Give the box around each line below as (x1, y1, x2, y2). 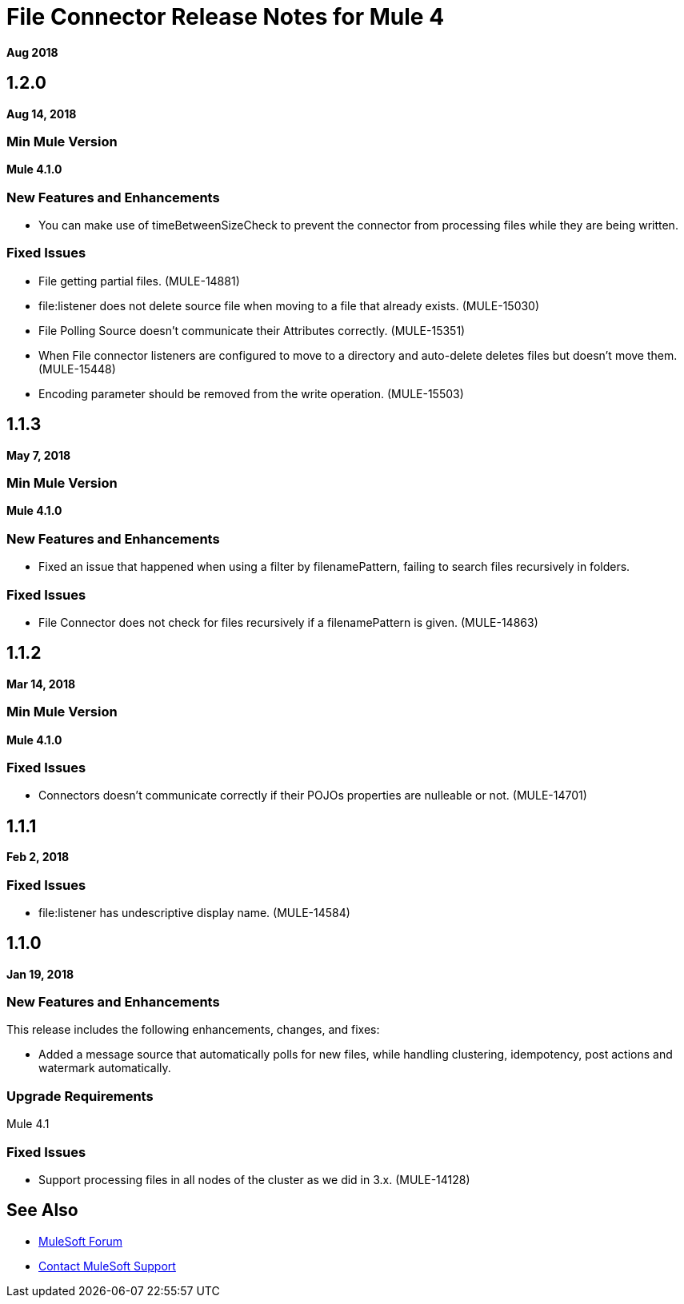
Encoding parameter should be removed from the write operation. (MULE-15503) (38, 386, 464, 401)
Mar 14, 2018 (6, 676, 76, 691)
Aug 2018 (6, 45, 58, 59)
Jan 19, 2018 (6, 967, 74, 981)
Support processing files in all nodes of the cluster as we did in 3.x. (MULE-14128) (38, 1172, 470, 1186)
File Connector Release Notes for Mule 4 (6, 3, 445, 30)
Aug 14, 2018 (6, 106, 77, 121)
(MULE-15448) (38, 361, 116, 376)
